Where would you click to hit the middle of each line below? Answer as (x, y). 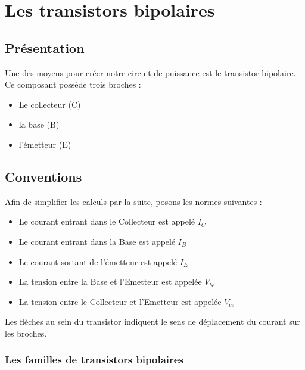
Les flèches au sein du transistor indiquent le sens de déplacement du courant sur (152, 321)
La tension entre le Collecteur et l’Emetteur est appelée (120, 301)
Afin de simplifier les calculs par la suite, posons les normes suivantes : (133, 201)
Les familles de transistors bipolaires (94, 360)
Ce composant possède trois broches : (73, 84)
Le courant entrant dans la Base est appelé (97, 241)
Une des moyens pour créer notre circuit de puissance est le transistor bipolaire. (150, 72)
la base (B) (39, 124)
